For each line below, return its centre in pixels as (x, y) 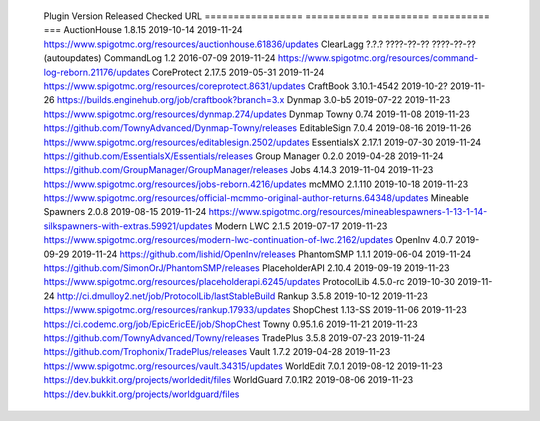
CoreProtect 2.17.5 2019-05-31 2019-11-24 (238, 72)
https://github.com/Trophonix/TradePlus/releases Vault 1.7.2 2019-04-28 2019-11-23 (217, 352)
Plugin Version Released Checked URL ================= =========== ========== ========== (266, 16)
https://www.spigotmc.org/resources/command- (378, 58)
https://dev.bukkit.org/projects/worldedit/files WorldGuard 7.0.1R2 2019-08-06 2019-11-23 (228, 380)
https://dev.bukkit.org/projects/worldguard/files (141, 394)
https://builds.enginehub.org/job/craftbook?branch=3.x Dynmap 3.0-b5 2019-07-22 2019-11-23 (253, 100)
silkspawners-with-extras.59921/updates (128, 226)
